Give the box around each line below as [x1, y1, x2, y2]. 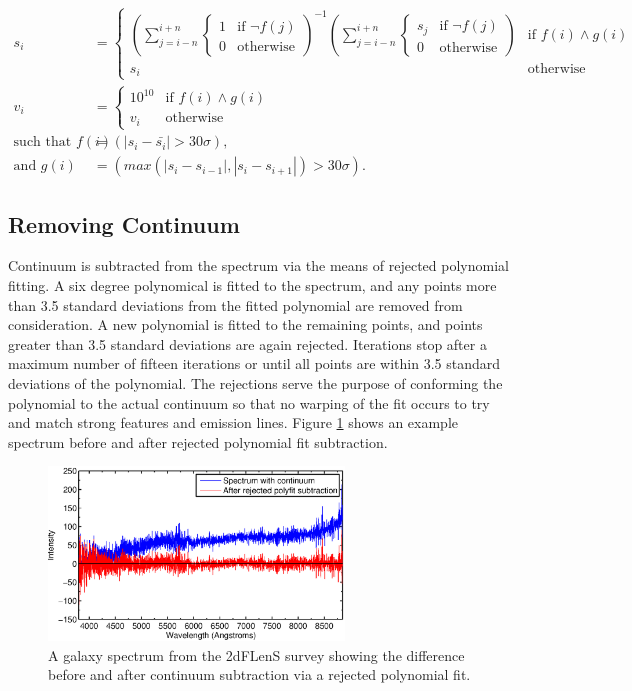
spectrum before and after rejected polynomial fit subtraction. [8, 431, 388, 452]
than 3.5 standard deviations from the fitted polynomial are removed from [8, 294, 463, 315]
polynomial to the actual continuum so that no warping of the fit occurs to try [8, 392, 490, 413]
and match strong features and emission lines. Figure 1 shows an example [8, 412, 458, 433]
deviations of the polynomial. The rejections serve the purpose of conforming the [8, 372, 503, 393]
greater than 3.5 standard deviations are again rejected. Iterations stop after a [8, 333, 487, 354]
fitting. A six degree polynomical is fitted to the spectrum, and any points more [8, 274, 497, 295]
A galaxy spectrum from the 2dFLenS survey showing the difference [48, 644, 465, 665]
